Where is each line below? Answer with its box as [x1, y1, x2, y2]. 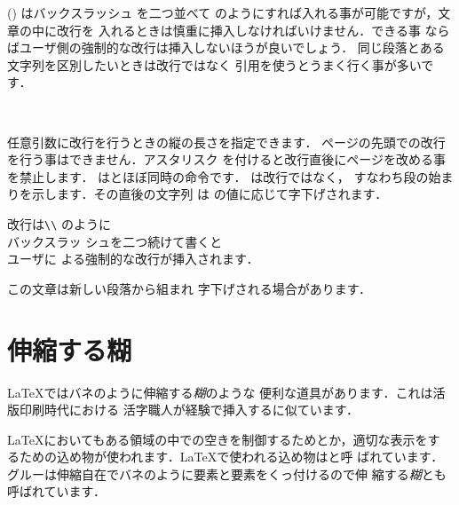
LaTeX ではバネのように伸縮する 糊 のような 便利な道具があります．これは [7, 383, 433, 401]
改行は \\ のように [7, 214, 111, 233]
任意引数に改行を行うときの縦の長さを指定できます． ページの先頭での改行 [7, 132, 446, 151]
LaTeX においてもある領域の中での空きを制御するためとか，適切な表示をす [7, 430, 440, 448]
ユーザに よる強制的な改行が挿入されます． [7, 249, 259, 268]
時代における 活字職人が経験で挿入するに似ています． [44, 400, 360, 419]
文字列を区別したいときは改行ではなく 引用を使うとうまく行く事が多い [7, 55, 422, 74]
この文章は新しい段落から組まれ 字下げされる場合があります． [7, 279, 372, 297]
